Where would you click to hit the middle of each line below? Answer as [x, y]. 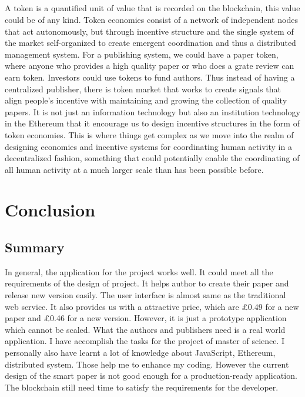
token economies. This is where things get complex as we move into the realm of [149, 134]
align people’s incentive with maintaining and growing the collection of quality [146, 100]
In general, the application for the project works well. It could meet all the [139, 271]
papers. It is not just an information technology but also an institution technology [152, 111]
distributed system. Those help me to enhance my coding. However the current [147, 364]
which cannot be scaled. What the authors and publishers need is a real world [145, 329]
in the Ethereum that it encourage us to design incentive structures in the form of [152, 123]
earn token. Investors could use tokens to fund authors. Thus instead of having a [150, 77]
